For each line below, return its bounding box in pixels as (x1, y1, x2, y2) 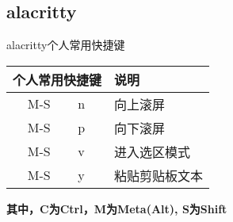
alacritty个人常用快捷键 (6, 36, 125, 53)
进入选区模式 (114, 142, 191, 161)
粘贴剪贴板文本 (114, 166, 204, 185)
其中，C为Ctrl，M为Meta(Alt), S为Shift (6, 200, 227, 216)
